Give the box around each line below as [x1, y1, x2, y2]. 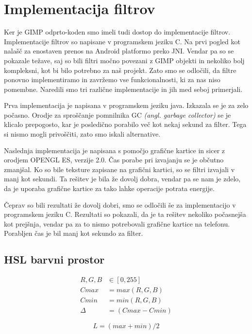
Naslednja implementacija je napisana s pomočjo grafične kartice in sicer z [4, 145, 225, 155]
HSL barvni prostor [4, 252, 105, 267]
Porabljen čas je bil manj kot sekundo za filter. [4, 228, 143, 238]
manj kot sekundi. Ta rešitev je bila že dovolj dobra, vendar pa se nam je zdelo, [4, 174, 241, 184]
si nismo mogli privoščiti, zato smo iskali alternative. [4, 129, 161, 139]
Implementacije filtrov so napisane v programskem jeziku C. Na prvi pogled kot [4, 36, 240, 46]
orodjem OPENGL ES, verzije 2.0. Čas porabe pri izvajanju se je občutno [4, 155, 224, 165]
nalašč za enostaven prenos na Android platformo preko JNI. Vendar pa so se [4, 46, 234, 56]
